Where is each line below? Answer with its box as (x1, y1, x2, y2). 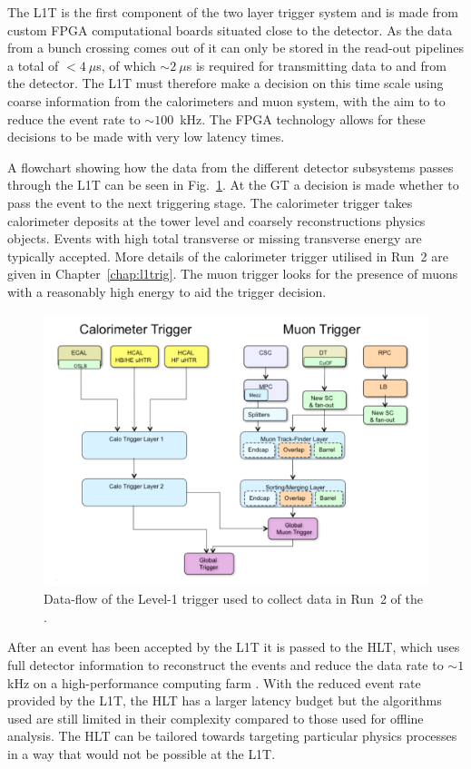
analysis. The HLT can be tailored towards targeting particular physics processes (7, 726, 457, 745)
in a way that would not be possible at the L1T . (7, 744, 276, 764)
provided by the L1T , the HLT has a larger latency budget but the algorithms (7, 691, 442, 710)
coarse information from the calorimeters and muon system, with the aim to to (7, 91, 446, 110)
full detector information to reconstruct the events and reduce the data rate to (7, 656, 444, 675)
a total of (7, 55, 59, 74)
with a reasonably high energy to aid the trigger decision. (7, 281, 327, 301)
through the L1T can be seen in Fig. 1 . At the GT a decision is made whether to (7, 175, 459, 194)
